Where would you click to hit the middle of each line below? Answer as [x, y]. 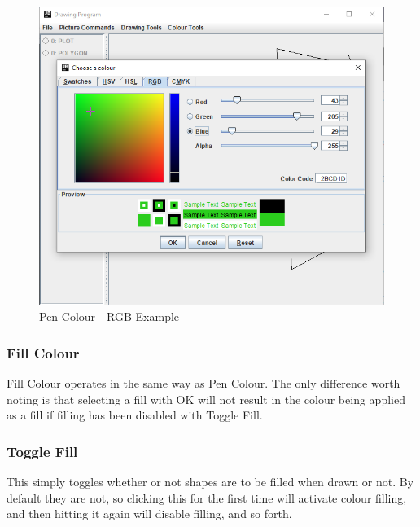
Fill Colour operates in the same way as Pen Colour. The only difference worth [203, 382]
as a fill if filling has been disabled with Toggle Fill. [135, 415]
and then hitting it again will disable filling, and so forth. [149, 514]
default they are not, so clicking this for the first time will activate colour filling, [207, 497]
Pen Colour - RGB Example [109, 316]
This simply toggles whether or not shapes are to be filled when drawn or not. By [210, 481]
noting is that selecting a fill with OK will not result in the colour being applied [206, 399]
